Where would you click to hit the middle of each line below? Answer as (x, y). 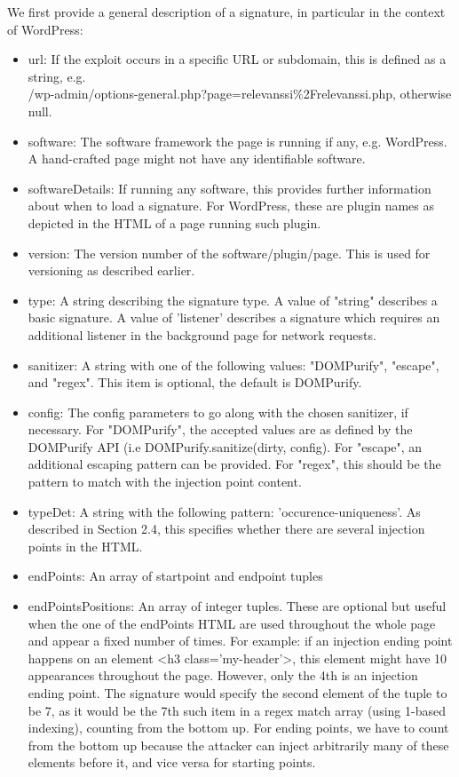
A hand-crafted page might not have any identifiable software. (197, 159)
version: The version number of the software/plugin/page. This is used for (229, 253)
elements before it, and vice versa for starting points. (172, 762)
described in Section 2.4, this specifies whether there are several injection (226, 529)
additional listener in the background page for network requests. (202, 334)
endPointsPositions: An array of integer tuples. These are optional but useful (237, 606)
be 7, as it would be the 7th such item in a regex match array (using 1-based (237, 710)
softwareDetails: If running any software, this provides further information (229, 188)
